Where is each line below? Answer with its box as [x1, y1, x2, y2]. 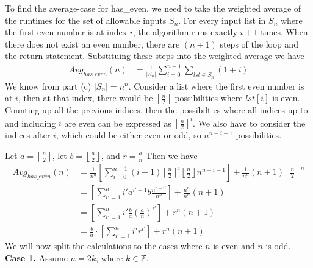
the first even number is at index [5, 26, 128, 38]
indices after [5, 129, 51, 141]
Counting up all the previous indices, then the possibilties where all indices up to [5, 104, 308, 116]
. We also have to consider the [193, 116, 306, 129]
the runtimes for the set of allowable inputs [5, 13, 167, 26]
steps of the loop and [220, 37, 298, 50]
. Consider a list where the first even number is [128, 79, 304, 92]
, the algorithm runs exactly [132, 26, 237, 38]
